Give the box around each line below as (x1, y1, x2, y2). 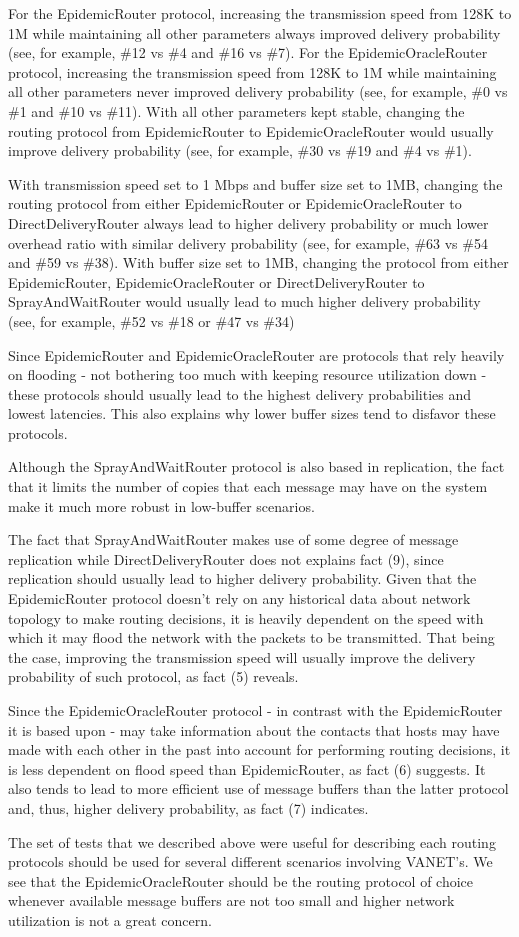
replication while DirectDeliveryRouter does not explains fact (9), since (8, 548, 444, 569)
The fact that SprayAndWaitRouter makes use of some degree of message (8, 529, 459, 550)
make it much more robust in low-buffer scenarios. (8, 495, 315, 516)
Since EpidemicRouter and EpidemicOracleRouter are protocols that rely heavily (8, 344, 505, 365)
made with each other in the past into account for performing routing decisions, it (8, 739, 511, 760)
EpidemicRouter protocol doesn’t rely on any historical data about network (8, 588, 471, 609)
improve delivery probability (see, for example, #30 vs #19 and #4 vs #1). (8, 140, 472, 161)
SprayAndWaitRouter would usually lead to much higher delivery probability (8, 291, 481, 312)
